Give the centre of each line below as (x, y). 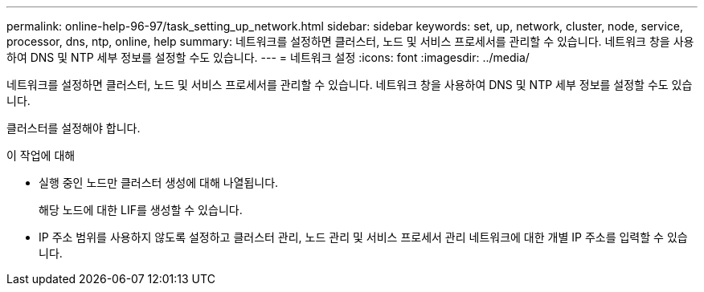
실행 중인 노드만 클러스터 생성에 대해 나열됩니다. (159, 182)
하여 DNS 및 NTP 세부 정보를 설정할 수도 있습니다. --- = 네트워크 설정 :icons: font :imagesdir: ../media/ (268, 57)
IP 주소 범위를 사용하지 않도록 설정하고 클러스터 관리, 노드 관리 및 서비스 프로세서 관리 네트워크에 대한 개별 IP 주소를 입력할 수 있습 (363, 237)
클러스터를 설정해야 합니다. (74, 128)
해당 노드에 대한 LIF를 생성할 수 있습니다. (141, 210)
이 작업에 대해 (41, 155)
